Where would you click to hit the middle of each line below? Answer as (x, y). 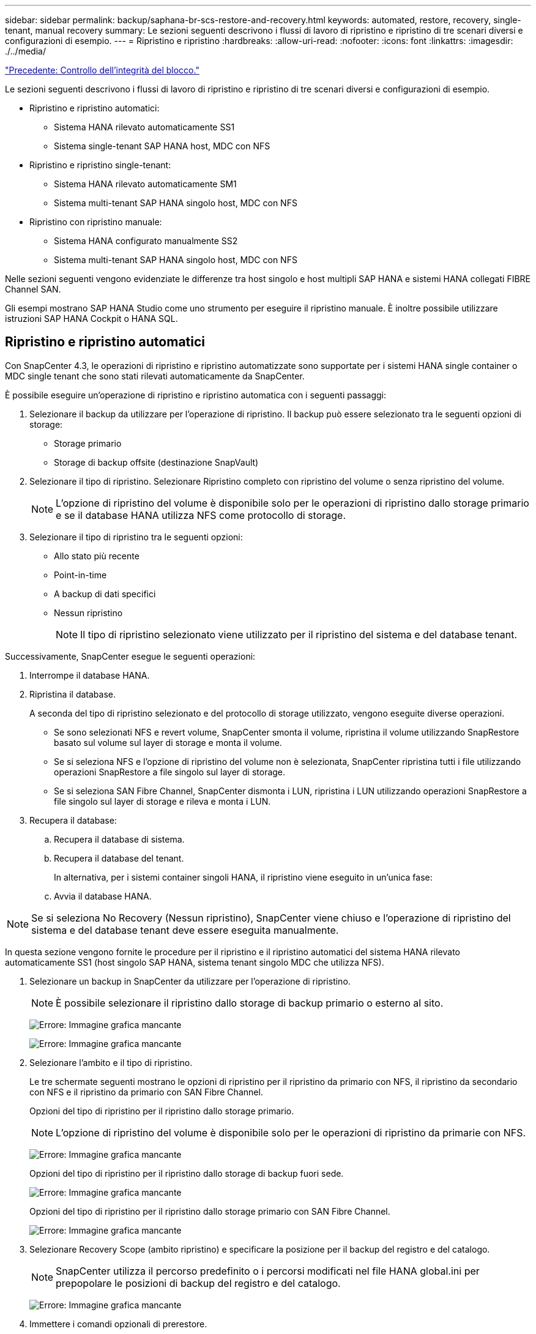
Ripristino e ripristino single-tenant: (100, 165)
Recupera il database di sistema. (119, 839)
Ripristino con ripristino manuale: (96, 222)
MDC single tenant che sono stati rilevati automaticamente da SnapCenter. (155, 376)
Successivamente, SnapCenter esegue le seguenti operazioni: (130, 656)
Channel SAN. (33, 289)
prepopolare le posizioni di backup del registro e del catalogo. (198, 1283)
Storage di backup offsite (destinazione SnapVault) (156, 462)
